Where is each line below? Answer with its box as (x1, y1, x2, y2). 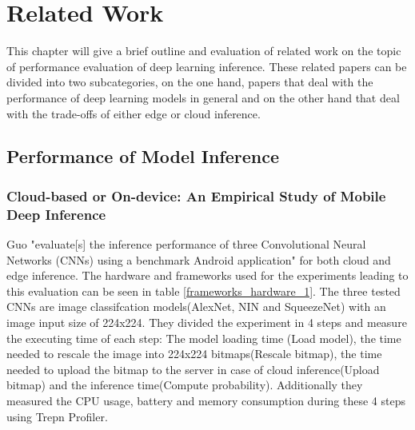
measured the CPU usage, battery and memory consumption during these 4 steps (6, 392, 405, 408)
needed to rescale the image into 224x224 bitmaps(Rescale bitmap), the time (6, 345, 382, 362)
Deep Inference (6, 204, 106, 224)
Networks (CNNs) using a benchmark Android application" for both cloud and (6, 251, 391, 268)
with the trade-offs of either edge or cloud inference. (6, 105, 261, 121)
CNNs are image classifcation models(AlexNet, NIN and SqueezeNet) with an (6, 298, 386, 315)
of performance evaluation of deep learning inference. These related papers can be (6, 58, 407, 74)
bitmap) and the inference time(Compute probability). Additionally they (6, 376, 363, 393)
